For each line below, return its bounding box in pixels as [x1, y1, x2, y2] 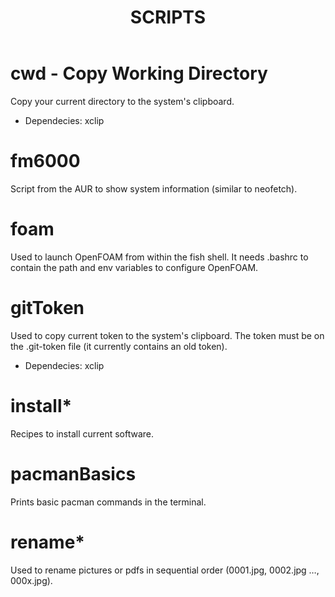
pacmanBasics [10, 462, 137, 485]
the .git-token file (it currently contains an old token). [10, 340, 228, 352]
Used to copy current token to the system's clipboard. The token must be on [10, 329, 325, 341]
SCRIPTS [129, 6, 207, 29]
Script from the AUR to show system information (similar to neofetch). [10, 182, 298, 195]
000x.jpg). [10, 574, 53, 586]
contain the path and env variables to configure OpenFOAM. [10, 261, 259, 273]
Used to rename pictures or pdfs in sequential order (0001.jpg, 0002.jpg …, [10, 564, 320, 576]
